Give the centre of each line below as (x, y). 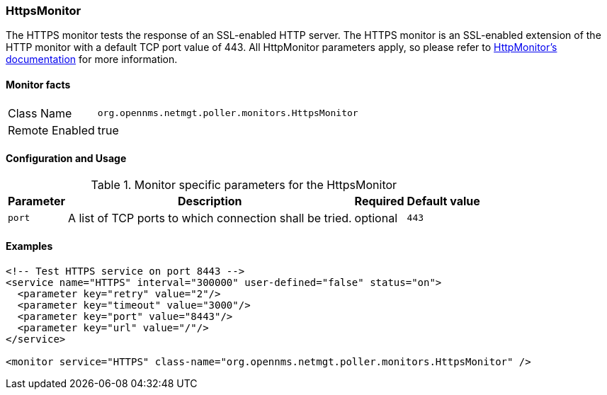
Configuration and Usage (66, 159)
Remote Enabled (51, 130)
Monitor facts (38, 84)
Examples (29, 246)
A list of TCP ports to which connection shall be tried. (210, 218)
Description (210, 201)
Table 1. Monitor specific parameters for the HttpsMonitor (244, 184)
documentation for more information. (92, 59)
